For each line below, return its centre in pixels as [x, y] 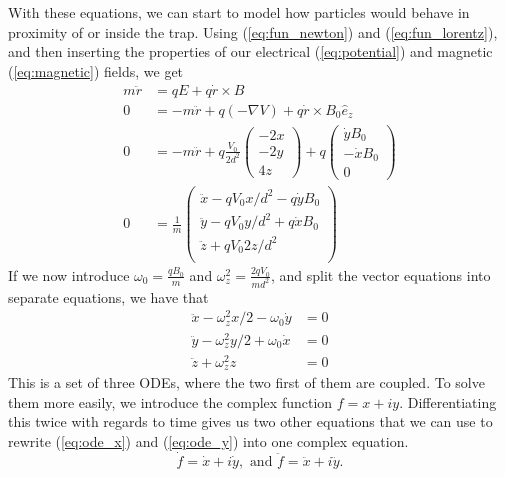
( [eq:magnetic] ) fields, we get [96, 70]
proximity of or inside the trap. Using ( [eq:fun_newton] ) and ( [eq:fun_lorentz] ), [253, 31]
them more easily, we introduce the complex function [170, 401]
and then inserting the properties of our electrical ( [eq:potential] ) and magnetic [250, 51]
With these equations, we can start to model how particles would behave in [239, 12]
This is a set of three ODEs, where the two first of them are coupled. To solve [246, 382]
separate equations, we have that [108, 296]
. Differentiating [448, 401]
